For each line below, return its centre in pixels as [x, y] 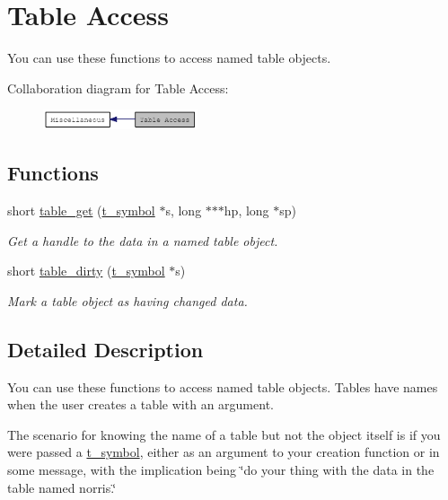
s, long [184, 211]
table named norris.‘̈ [62, 487]
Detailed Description [105, 349]
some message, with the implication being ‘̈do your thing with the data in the [221, 469]
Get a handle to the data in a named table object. [143, 240]
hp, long [246, 211]
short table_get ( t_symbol [81, 211]
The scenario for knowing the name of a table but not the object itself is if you [224, 434]
